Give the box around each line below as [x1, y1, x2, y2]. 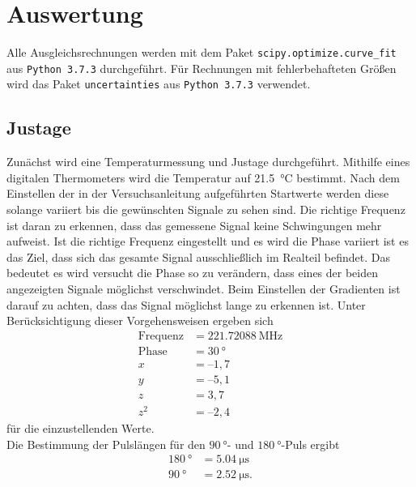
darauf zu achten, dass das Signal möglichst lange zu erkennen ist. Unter [6, 296, 366, 313]
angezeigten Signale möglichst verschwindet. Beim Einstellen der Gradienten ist [6, 280, 401, 297]
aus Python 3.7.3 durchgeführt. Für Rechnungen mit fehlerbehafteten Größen [6, 59, 397, 76]
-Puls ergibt [281, 435, 340, 452]
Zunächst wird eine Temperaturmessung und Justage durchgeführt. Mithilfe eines [6, 153, 410, 170]
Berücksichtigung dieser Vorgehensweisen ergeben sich [6, 312, 274, 329]
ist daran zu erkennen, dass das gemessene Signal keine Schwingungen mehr [6, 216, 382, 233]
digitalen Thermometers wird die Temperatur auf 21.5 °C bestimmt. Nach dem [6, 169, 400, 186]
